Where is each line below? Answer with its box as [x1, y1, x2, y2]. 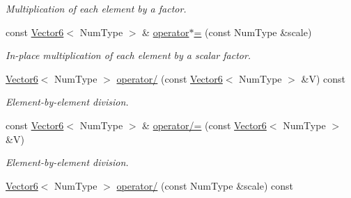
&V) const [301, 71, 345, 85]
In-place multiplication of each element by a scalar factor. [6, 48, 251, 63]
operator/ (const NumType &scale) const [116, 178, 293, 192]
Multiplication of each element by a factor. [6, 1, 187, 15]
